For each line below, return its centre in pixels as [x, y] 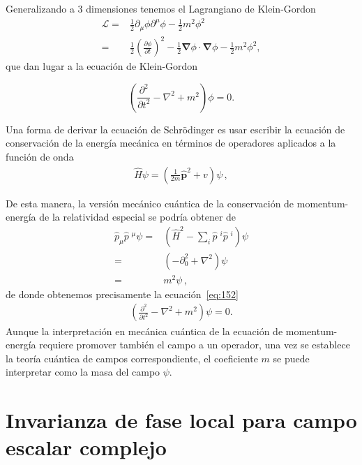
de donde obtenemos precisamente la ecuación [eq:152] [122, 294]
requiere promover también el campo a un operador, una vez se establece [195, 345]
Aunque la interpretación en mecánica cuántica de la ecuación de [144, 331]
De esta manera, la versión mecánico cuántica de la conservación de [150, 203]
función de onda [40, 156]
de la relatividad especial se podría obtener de [138, 217]
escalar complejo [86, 447]
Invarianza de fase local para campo [181, 420]
